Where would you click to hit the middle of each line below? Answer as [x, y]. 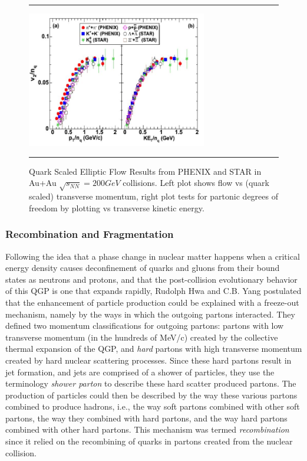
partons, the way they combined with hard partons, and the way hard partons [146, 418]
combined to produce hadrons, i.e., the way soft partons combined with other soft [153, 406]
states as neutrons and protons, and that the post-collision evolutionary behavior [151, 279]
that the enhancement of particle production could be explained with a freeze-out [152, 302]
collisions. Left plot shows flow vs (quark [196, 183]
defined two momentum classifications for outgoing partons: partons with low [145, 326]
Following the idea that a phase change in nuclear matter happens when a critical [153, 256]
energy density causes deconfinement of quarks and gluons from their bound [143, 268]
